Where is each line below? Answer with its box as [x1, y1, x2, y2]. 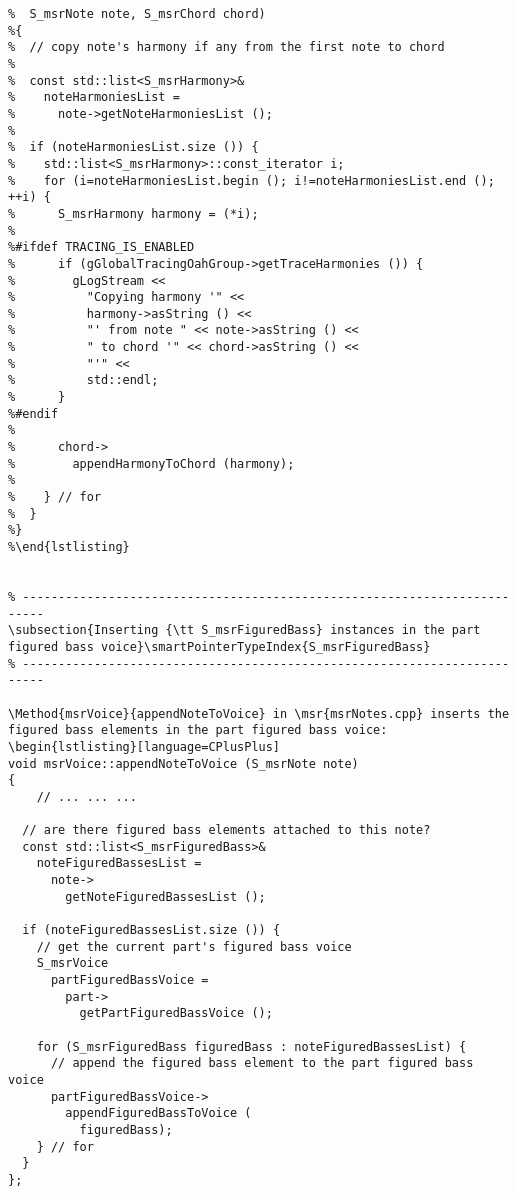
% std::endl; [8, 373, 159, 388]
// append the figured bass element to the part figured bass [50, 1056, 474, 1071]
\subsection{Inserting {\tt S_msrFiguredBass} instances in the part [8, 623, 481, 638]
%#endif [8, 406, 59, 421]
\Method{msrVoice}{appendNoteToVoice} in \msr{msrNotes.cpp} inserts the [8, 706, 510, 721]
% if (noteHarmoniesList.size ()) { [8, 140, 259, 155]
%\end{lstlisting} [8, 540, 130, 554]
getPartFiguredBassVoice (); [79, 1006, 273, 1021]
